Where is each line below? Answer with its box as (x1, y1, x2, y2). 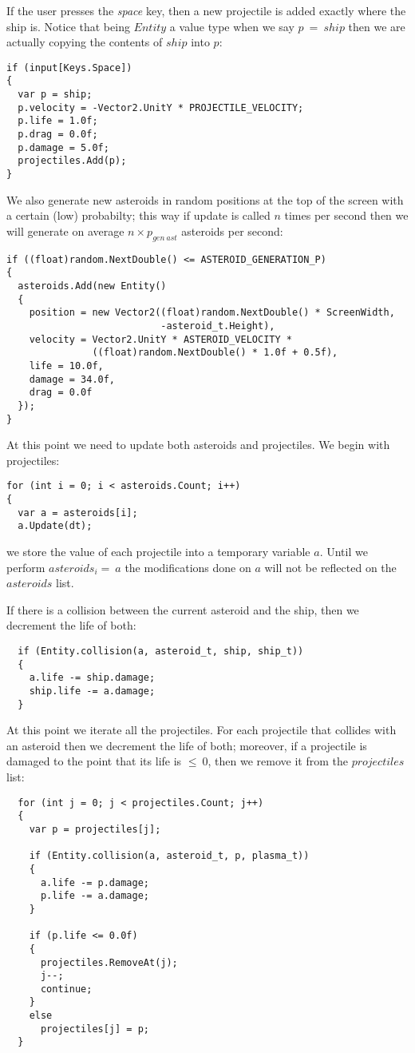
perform (6, 558, 45, 575)
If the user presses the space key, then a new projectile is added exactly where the (6, 2, 406, 18)
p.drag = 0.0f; (18, 129, 98, 141)
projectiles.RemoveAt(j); (40, 956, 178, 968)
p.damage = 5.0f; (18, 141, 109, 153)
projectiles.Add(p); (18, 155, 127, 167)
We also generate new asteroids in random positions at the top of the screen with (6, 191, 404, 208)
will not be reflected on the (264, 558, 397, 575)
